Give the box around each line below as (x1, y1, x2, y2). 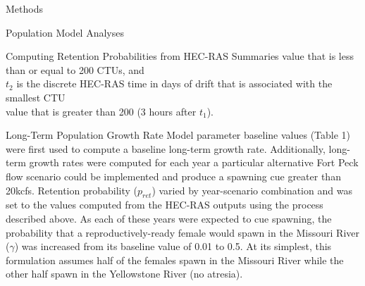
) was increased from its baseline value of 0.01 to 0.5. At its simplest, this (14, 239, 332, 254)
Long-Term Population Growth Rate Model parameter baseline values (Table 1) (6, 128, 351, 142)
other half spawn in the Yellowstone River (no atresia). (6, 266, 243, 281)
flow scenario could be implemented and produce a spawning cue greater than (6, 168, 341, 183)
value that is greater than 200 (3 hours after (6, 104, 197, 118)
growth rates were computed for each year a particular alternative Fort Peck (29, 155, 359, 170)
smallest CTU (6, 89, 66, 104)
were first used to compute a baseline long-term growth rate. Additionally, (6, 141, 326, 156)
